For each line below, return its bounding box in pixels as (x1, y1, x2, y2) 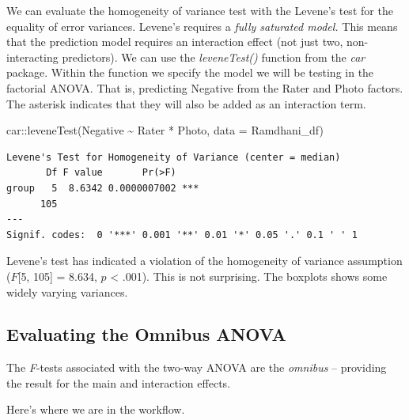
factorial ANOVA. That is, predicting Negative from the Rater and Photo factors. (6, 79, 403, 96)
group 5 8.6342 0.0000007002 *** (6, 182, 199, 194)
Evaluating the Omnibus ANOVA (6, 322, 286, 346)
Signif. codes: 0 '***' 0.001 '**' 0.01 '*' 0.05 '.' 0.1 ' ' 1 (6, 229, 358, 240)
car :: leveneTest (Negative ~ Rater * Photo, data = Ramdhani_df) (6, 122, 324, 138)
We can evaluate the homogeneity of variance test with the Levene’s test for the (6, 2, 393, 18)
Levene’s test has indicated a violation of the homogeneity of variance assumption (6, 252, 403, 269)
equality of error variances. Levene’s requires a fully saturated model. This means (6, 17, 398, 34)
